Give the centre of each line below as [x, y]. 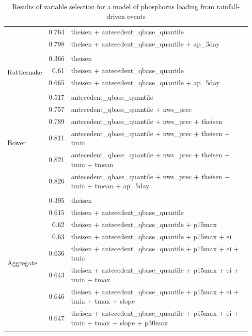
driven [116, 16]
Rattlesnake [25, 71]
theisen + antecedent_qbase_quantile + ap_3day [145, 44]
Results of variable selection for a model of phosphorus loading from [113, 6]
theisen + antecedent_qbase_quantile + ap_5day [145, 83]
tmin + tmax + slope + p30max [119, 322]
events [136, 16]
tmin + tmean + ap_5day [110, 186]
